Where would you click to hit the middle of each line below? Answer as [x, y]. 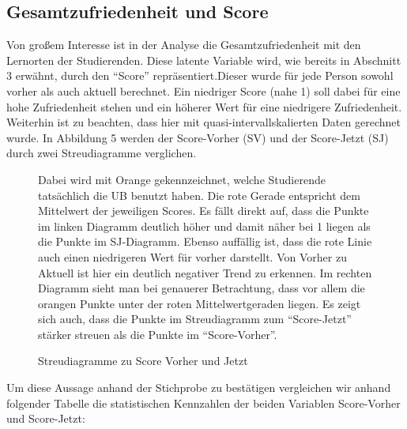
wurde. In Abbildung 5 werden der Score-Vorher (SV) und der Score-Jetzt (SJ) [198, 137]
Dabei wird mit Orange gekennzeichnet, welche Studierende [182, 179]
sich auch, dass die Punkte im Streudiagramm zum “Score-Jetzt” [195, 319]
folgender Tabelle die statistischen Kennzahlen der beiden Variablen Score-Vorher [203, 403]
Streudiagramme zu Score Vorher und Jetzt [143, 361]
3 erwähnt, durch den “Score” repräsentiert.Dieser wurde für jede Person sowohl [200, 75]
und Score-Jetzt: [46, 418]
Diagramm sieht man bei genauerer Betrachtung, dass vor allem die [202, 288]
